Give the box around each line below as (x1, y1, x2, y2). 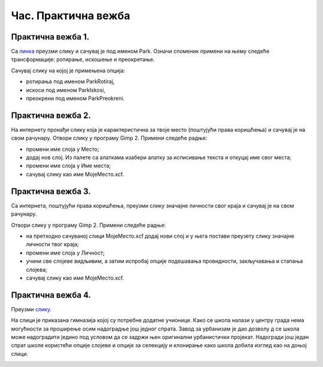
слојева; (26, 266, 47, 273)
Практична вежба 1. (11, 32, 90, 42)
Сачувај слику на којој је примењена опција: (11, 66, 126, 74)
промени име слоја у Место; (26, 145, 99, 153)
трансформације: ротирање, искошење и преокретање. (11, 56, 155, 63)
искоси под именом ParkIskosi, (26, 86, 106, 93)
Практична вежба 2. (11, 110, 91, 120)
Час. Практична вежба (11, 9, 130, 22)
